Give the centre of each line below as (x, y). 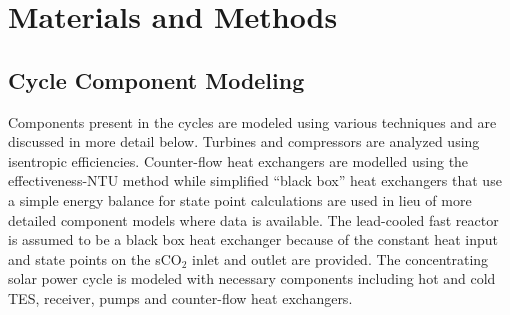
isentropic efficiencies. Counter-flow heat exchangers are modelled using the (238, 160)
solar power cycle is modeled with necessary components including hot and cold (252, 278)
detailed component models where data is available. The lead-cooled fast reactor (253, 219)
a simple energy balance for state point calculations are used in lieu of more (240, 199)
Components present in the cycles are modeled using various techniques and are (252, 121)
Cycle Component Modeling (156, 79)
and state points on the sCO (95, 258)
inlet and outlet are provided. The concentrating (340, 258)
